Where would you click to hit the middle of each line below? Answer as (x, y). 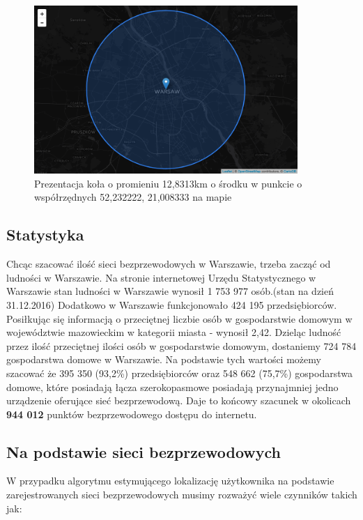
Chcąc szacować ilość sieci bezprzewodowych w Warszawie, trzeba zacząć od (169, 264)
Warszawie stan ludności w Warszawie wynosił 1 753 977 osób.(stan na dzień (170, 291)
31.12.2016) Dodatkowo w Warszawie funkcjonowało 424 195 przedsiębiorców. (172, 304)
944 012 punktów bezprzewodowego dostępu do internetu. (132, 414)
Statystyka (45, 235)
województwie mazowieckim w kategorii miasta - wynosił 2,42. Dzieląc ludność (174, 332)
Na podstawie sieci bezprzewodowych (144, 451)
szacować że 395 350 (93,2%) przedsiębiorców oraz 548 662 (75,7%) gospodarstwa (179, 373)
